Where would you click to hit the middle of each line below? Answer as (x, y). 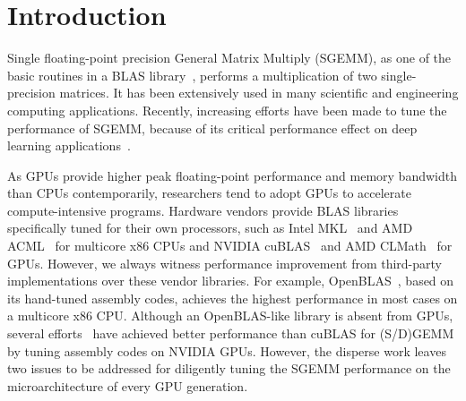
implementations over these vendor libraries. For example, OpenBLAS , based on (231, 281)
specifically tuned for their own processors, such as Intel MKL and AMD (210, 228)
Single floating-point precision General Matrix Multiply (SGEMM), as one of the (229, 58)
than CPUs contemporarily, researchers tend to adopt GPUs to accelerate (209, 193)
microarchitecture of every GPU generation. (128, 385)
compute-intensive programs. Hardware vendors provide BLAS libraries (203, 210)
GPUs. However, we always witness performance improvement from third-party (225, 263)
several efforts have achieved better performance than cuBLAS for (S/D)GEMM (231, 333)
